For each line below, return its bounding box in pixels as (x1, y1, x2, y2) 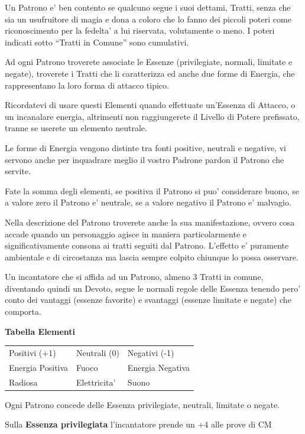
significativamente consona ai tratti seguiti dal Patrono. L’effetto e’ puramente (5, 239, 289, 252)
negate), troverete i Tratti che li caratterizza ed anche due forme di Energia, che (5, 67, 295, 79)
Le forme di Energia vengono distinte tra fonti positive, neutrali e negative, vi (5, 141, 286, 154)
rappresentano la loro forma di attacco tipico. (5, 79, 169, 91)
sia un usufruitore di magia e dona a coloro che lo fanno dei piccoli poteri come (5, 12, 291, 25)
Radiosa (9, 376, 38, 388)
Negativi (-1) (127, 347, 174, 358)
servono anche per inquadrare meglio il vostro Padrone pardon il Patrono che (5, 153, 284, 165)
